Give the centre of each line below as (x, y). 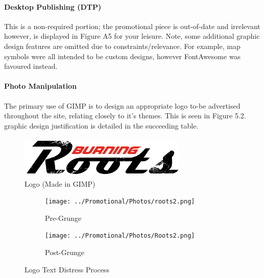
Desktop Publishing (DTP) (53, 6)
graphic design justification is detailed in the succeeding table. (101, 125)
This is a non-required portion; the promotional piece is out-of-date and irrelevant (132, 26)
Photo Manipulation (41, 86)
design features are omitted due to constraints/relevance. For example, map (122, 46)
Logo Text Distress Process (67, 269)
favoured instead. (31, 66)
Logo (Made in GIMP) (60, 183)
